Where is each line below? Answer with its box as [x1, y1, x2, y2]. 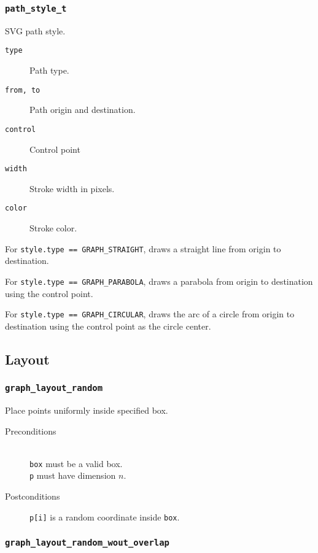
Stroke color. [29, 222, 77, 234]
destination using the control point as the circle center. [5, 319, 211, 332]
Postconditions [5, 490, 60, 503]
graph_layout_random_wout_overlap [5, 538, 169, 548]
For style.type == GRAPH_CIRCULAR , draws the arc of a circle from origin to [5, 307, 295, 320]
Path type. [29, 64, 69, 77]
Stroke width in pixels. [29, 182, 115, 195]
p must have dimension [29, 469, 116, 482]
